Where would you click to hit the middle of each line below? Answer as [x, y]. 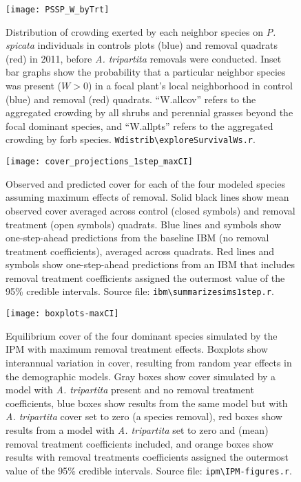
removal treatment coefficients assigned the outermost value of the [145, 277]
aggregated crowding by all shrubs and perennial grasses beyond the [149, 112]
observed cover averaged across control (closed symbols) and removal [150, 210]
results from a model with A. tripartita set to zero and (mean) [137, 429]
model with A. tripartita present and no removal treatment [130, 390]
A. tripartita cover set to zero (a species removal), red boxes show [144, 416]
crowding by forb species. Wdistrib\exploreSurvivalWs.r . [131, 139]
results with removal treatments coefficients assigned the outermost [147, 457]
